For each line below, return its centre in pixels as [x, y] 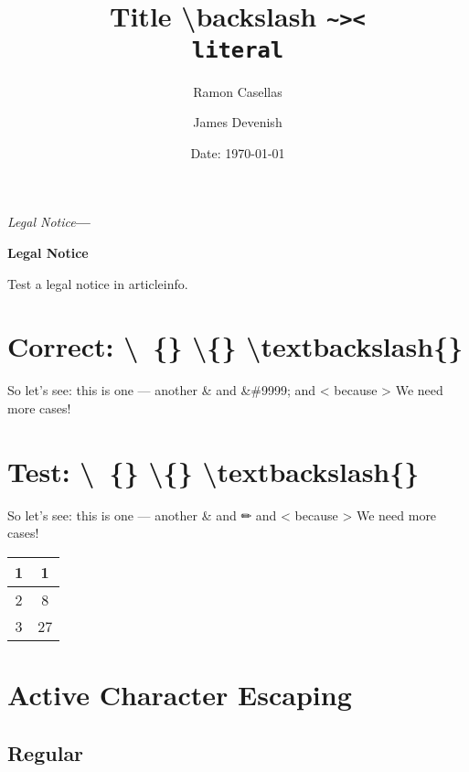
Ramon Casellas [238, 91]
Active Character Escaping [180, 694]
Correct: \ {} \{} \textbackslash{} [235, 346]
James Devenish [238, 122]
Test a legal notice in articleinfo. [98, 283]
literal [238, 50]
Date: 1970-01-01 [238, 152]
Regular [46, 752]
